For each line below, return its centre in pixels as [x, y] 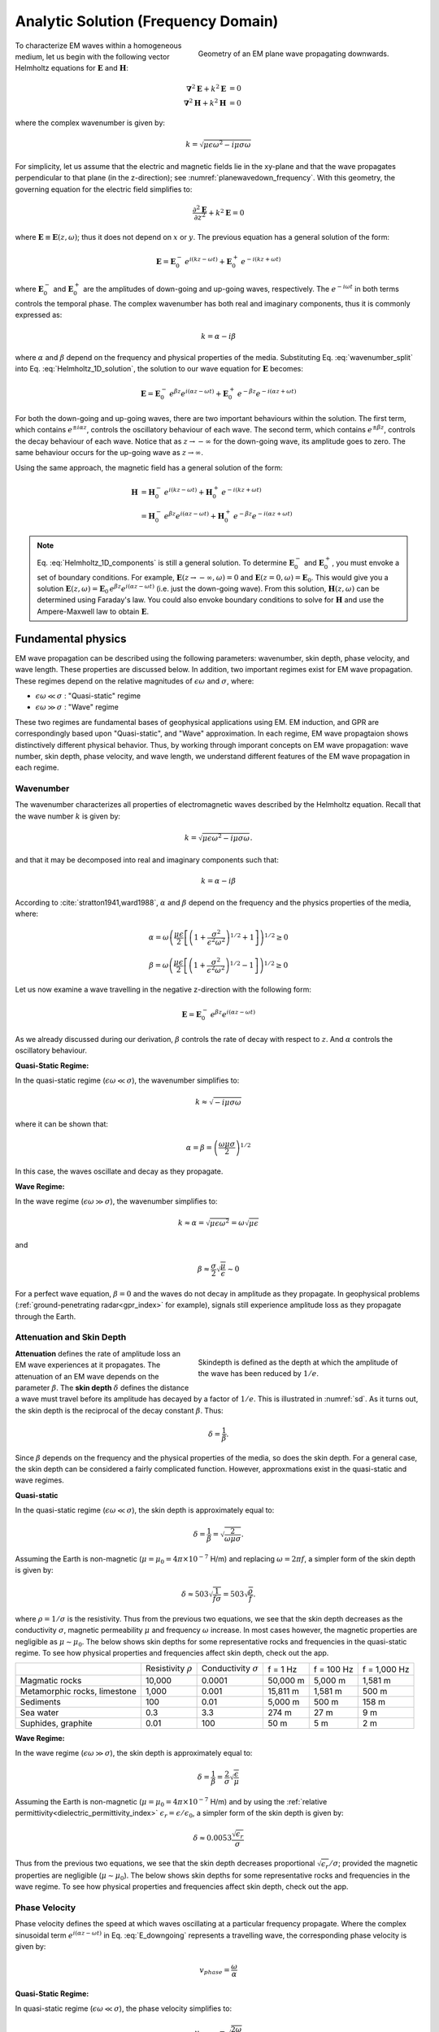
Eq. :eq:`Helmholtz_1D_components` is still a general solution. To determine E [166, 562]
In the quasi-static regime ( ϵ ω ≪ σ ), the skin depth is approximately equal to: [145, 1510]
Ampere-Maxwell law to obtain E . [93, 611]
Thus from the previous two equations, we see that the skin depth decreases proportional [165, 1863]
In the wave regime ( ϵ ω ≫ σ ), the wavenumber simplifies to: [116, 1201]
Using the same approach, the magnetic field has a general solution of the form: [149, 467]
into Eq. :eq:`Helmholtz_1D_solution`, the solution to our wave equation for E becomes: [159, 369]
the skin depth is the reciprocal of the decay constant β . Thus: [119, 1410]
